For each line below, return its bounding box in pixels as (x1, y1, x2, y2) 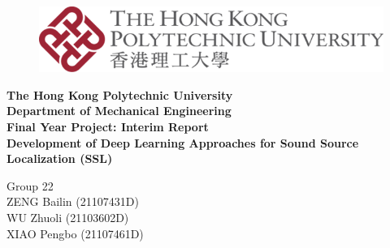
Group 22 (6, 177, 54, 194)
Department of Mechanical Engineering (6, 102, 232, 119)
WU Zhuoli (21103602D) (6, 208, 129, 225)
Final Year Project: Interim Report (6, 118, 209, 135)
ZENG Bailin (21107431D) (6, 193, 139, 210)
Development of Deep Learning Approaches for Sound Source (6, 134, 359, 151)
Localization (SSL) (6, 150, 113, 167)
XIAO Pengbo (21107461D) (6, 224, 144, 242)
